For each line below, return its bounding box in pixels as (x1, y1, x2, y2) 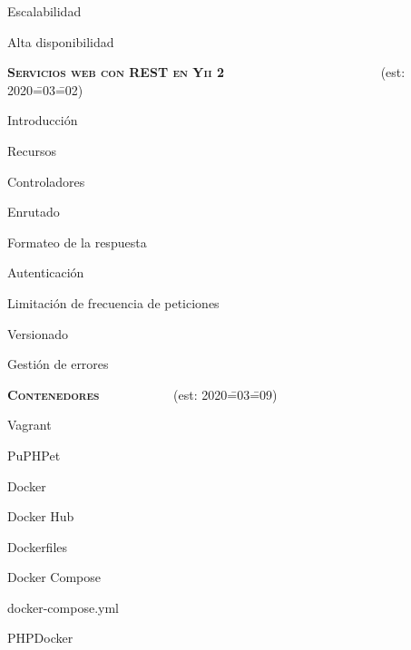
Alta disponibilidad (7, 32, 114, 51)
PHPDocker (7, 628, 73, 647)
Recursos (7, 141, 57, 160)
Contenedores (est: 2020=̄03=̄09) (7, 384, 278, 403)
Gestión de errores (7, 354, 109, 374)
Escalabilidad (7, 2, 82, 20)
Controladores (7, 171, 85, 190)
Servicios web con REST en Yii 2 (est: (7, 63, 406, 82)
